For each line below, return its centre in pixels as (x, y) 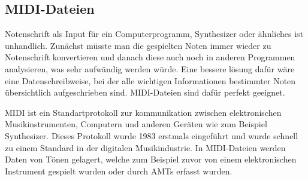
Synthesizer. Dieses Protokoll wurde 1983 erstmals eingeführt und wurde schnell (152, 135)
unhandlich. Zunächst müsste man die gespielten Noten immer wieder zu (138, 45)
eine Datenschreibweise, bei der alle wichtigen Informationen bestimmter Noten (150, 80)
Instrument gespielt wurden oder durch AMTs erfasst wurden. (119, 171)
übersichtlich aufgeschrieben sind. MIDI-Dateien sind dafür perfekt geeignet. (145, 92)
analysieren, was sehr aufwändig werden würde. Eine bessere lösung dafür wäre (150, 68)
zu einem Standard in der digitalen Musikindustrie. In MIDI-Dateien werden (145, 147)
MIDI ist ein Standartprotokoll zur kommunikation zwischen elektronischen (143, 112)
